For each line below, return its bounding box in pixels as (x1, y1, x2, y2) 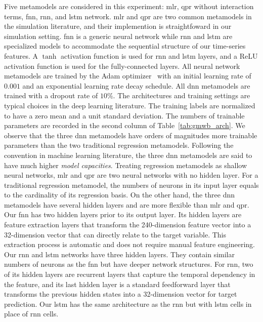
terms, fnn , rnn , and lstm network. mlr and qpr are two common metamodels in (4, 11, 252, 21)
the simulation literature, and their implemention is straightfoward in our (4, 21, 232, 31)
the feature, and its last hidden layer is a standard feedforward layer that (4, 278, 231, 289)
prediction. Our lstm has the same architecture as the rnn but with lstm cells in (4, 298, 252, 309)
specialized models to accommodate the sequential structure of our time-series (4, 41, 246, 51)
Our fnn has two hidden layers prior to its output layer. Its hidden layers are (4, 209, 242, 220)
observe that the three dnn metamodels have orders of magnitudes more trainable (4, 130, 257, 140)
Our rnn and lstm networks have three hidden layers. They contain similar (4, 249, 235, 259)
